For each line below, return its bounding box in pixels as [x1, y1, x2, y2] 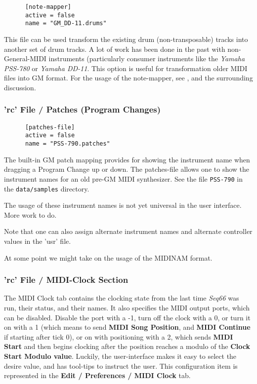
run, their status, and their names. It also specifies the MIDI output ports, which [4, 303, 250, 312]
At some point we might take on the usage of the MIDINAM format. [4, 252, 213, 263]
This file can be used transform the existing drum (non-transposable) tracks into [4, 34, 248, 44]
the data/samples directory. [4, 183, 89, 193]
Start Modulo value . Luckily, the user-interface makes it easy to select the [4, 350, 237, 361]
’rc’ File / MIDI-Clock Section [4, 273, 128, 286]
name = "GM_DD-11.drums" [25, 20, 107, 27]
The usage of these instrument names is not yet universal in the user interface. [4, 200, 242, 210]
